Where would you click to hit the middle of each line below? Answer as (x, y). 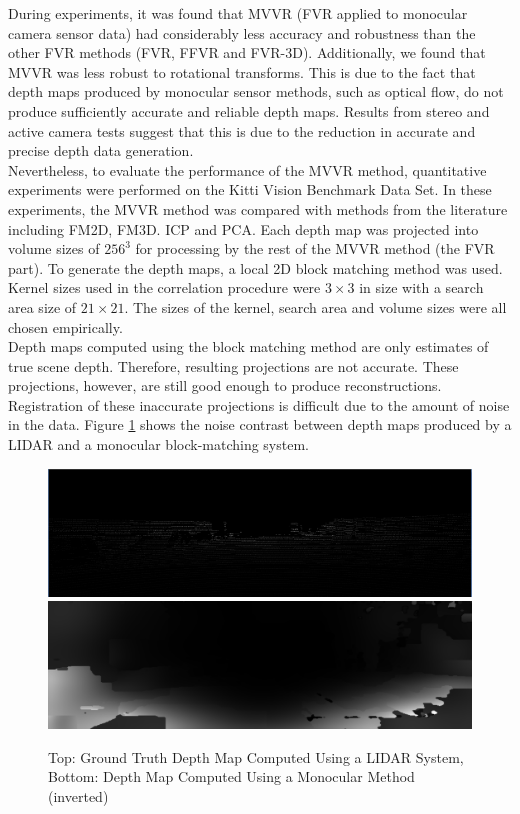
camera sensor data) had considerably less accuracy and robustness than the (242, 32)
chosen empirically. (65, 326)
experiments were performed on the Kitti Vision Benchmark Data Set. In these (250, 189)
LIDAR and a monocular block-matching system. (158, 444)
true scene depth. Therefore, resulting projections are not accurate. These (233, 365)
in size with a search (421, 287)
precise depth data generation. (101, 150)
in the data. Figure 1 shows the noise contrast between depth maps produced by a (260, 424)
